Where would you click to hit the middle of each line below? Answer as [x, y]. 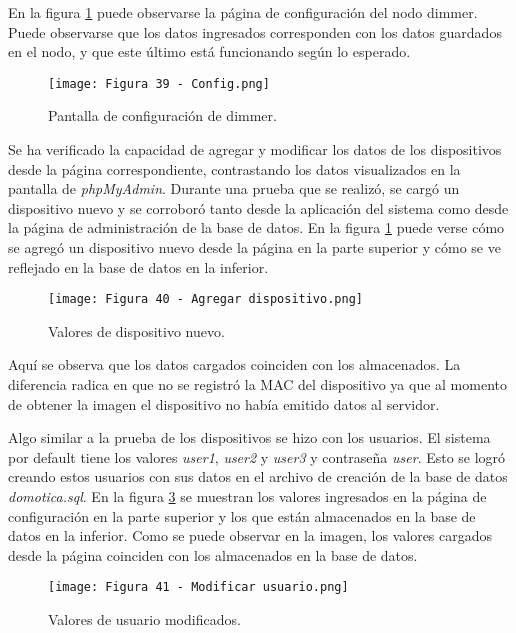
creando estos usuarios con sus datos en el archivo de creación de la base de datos [258, 476]
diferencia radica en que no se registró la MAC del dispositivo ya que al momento [257, 384]
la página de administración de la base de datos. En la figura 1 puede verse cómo [256, 227]
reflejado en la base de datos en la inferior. [138, 266]
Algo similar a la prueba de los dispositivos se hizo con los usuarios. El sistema [249, 437]
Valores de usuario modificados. [144, 619]
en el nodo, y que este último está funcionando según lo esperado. [209, 51]
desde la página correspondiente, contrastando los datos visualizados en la [234, 168]
